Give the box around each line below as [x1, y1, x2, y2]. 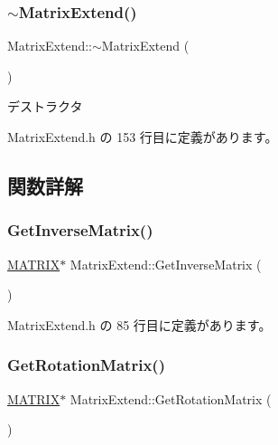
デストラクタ [7, 97, 83, 116]
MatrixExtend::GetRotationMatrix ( [69, 389, 272, 408]
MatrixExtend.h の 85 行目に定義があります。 [7, 315, 272, 334]
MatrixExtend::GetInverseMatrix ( [69, 254, 262, 273]
